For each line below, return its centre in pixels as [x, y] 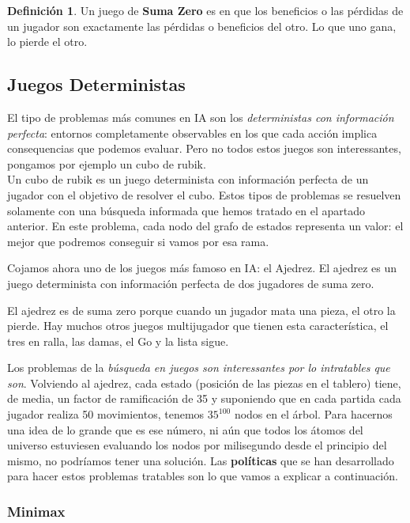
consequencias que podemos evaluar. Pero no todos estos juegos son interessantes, [204, 148]
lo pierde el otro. [47, 42]
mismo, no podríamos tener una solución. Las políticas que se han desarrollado [201, 460]
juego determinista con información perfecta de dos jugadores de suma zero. [191, 283]
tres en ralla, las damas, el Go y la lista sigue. [118, 341]
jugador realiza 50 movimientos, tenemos [106, 414]
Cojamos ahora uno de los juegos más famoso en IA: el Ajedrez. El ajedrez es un [202, 268]
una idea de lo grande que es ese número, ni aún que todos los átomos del [185, 429]
